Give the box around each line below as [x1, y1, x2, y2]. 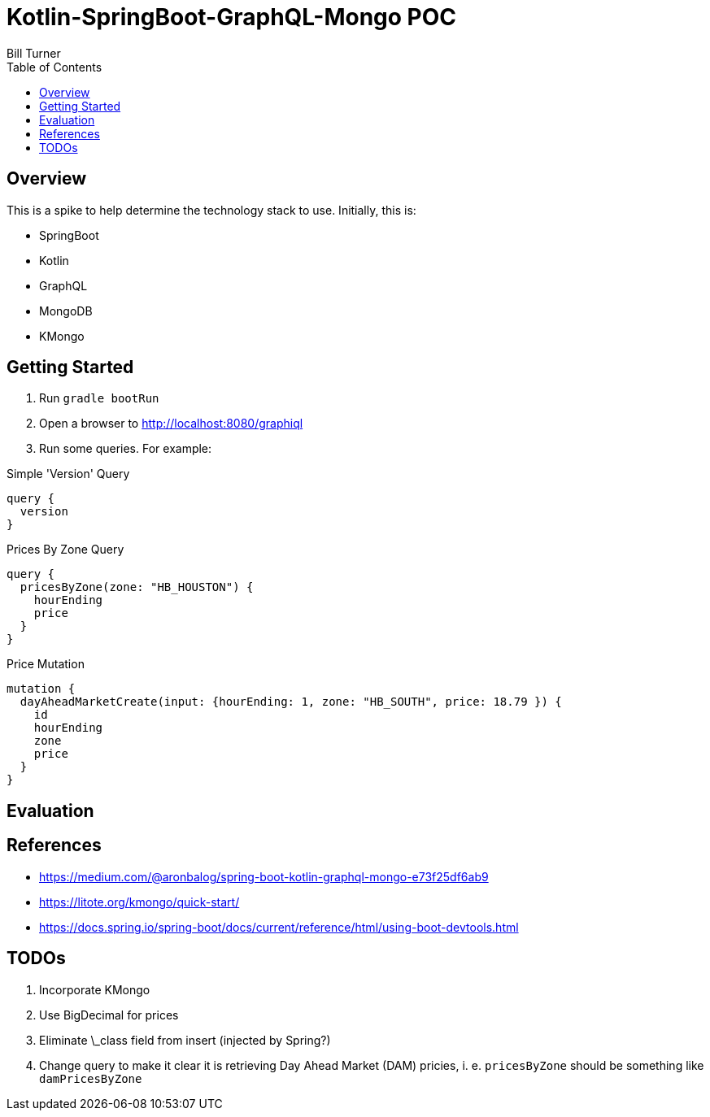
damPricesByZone [39, 1071, 142, 1085]
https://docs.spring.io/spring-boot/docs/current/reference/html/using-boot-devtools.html [39, 919, 519, 934]
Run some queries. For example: [39, 441, 212, 456]
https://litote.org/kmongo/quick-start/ [39, 894, 240, 909]
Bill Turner [7, 46, 61, 60]
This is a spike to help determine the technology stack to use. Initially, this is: [7, 202, 416, 217]
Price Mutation [7, 657, 85, 672]
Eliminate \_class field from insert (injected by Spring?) [39, 1032, 331, 1047]
